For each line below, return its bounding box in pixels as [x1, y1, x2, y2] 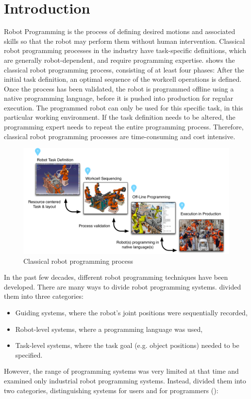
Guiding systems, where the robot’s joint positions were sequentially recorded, [15, 308, 248, 318]
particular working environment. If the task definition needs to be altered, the [4, 112, 235, 122]
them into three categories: [4, 291, 84, 301]
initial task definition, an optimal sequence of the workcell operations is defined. [4, 74, 242, 84]
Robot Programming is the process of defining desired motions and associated [4, 26, 235, 36]
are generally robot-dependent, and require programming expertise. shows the [4, 54, 235, 65]
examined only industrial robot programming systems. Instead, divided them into [4, 375, 246, 385]
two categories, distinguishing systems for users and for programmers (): [4, 385, 218, 395]
